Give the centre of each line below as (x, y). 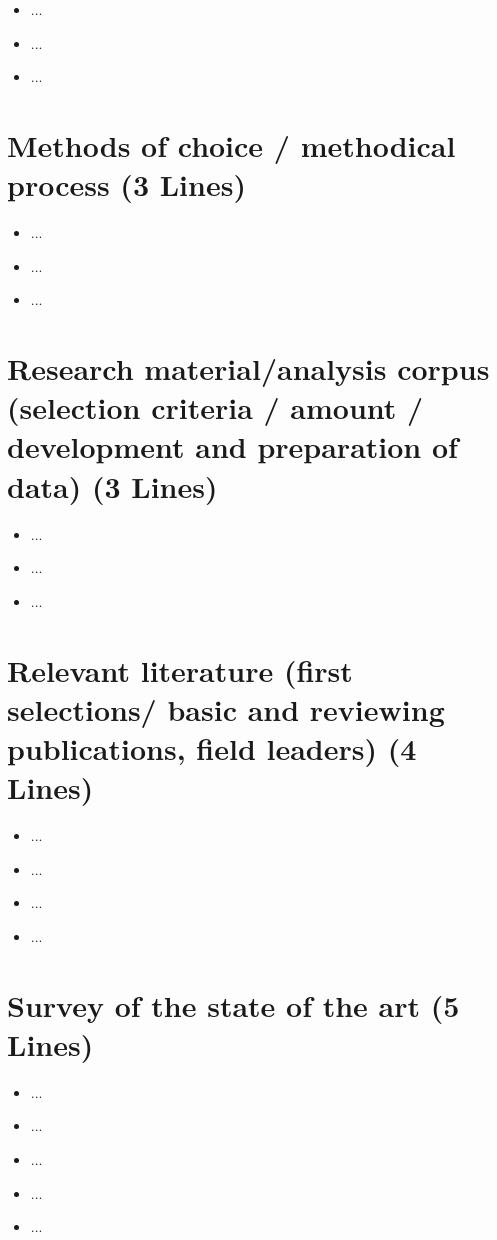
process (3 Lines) (126, 184)
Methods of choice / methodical (231, 144)
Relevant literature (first (180, 669)
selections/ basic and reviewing (226, 708)
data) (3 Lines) (112, 485)
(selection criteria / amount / (215, 407)
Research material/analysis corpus (248, 368)
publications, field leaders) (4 (212, 747)
